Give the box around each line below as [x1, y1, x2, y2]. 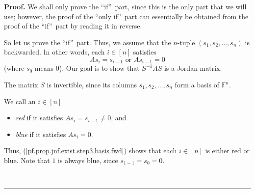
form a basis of [175, 80, 220, 90]
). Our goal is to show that [59, 63, 140, 73]
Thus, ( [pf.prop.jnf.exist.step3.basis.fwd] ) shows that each [4, 145, 177, 156]
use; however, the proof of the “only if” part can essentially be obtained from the [4, 11, 249, 21]
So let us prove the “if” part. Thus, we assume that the [4, 37, 171, 47]
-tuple [177, 37, 195, 47]
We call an [4, 96, 36, 106]
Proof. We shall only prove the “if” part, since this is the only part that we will [4, 1, 247, 11]
